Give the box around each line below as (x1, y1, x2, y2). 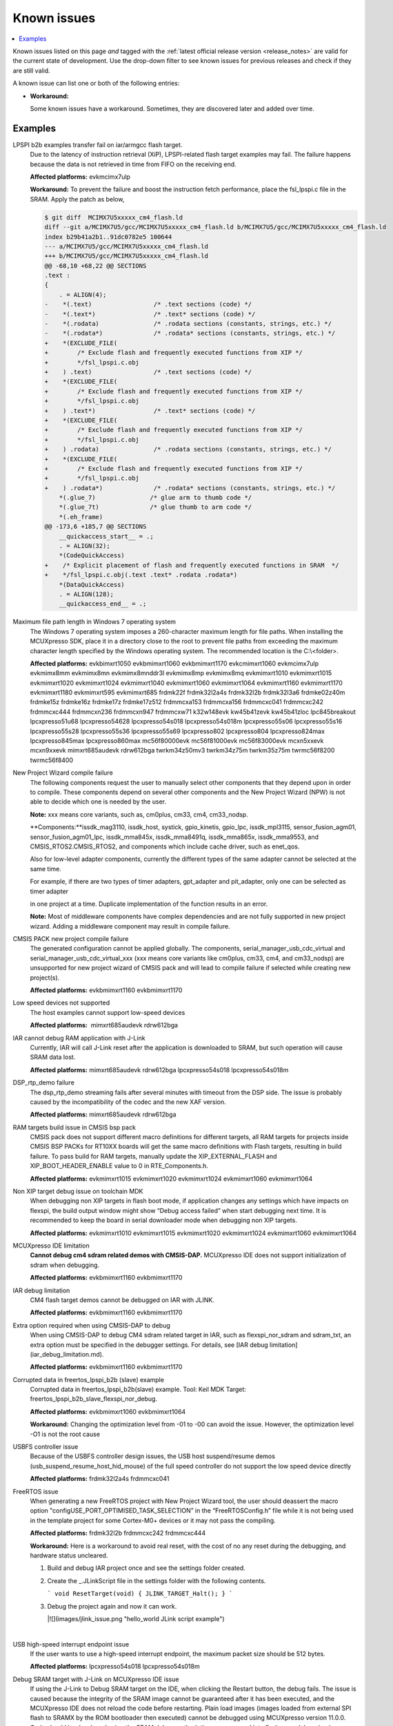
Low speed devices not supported (12, 998, 110, 1007)
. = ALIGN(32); (59, 542, 110, 550)
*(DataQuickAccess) (59, 581, 125, 588)
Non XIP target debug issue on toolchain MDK (12, 1187, 143, 1196)
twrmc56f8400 (30, 756, 74, 764)
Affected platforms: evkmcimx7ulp (30, 173, 131, 181)
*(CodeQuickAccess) (59, 552, 125, 559)
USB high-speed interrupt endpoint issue (12, 1640, 130, 1648)
